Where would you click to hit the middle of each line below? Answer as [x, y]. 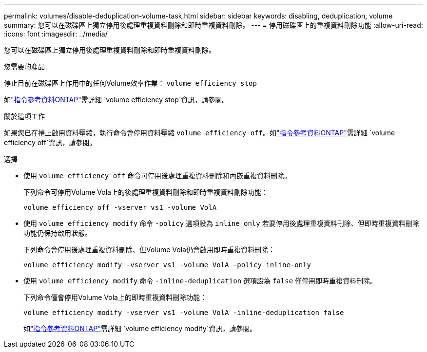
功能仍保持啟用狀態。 [58, 233]
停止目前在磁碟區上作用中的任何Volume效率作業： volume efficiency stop [130, 83]
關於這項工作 [24, 116]
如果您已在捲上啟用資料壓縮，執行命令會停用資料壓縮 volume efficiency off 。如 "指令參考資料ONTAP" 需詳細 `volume [200, 133]
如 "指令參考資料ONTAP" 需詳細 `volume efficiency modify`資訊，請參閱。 [140, 328]
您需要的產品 [24, 66]
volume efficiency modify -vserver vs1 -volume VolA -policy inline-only [167, 265]
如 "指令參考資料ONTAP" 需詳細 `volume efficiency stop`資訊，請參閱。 [116, 100]
